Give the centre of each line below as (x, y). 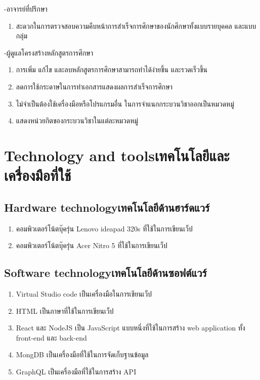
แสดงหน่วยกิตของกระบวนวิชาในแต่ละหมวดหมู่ (77, 121)
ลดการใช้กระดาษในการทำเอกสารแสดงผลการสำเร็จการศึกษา (94, 86)
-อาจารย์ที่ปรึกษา (26, 9)
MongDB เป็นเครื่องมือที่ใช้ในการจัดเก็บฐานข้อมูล (82, 354)
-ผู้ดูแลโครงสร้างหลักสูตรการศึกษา (49, 52)
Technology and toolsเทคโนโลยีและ (117, 155)
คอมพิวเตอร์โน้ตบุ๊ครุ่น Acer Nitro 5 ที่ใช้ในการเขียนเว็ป (92, 245)
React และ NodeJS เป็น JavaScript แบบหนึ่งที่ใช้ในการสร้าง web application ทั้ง (131, 328)
